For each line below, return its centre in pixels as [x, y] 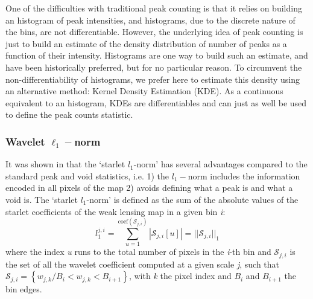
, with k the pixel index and [180, 276]
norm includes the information [244, 175]
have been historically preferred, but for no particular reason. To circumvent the [154, 67]
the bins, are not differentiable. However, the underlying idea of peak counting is [154, 32]
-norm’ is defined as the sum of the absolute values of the [192, 199]
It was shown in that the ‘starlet [65, 164]
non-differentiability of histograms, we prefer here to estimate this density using [153, 79]
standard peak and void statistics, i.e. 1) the [87, 175]
